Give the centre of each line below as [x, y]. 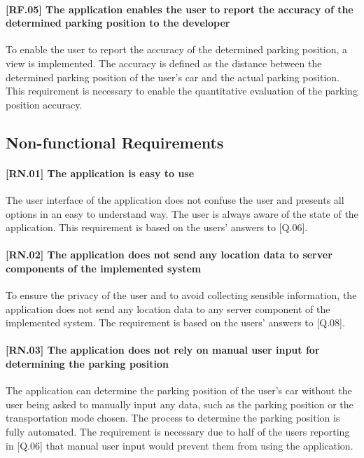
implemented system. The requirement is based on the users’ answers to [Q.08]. [175, 322]
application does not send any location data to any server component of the [168, 308]
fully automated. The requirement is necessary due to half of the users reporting [178, 432]
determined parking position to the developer [118, 23]
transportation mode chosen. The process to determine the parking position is [173, 418]
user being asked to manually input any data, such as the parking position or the [180, 404]
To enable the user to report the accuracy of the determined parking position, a [177, 49]
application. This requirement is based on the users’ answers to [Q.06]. [157, 227]
